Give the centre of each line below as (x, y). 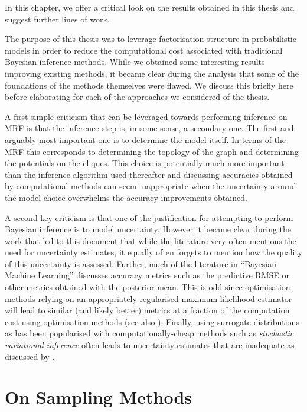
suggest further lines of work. (57, 19)
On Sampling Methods (98, 397)
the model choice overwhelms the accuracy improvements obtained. (126, 197)
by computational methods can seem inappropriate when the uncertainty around (151, 186)
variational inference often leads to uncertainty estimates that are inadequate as (150, 345)
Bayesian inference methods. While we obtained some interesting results (135, 62)
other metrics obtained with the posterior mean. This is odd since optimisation (148, 287)
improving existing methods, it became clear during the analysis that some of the (152, 73)
